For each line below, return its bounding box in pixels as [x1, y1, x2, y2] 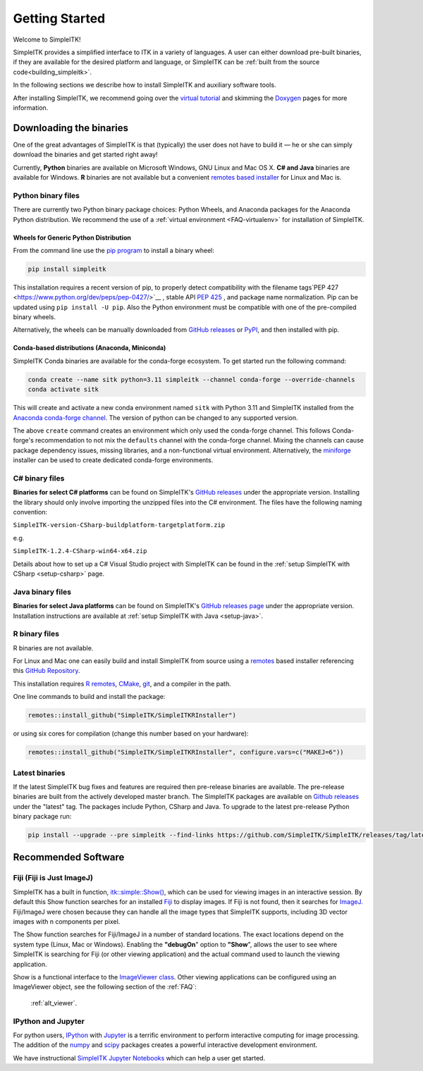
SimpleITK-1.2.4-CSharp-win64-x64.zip [13, 547, 147, 555]
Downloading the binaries [13, 122, 128, 134]
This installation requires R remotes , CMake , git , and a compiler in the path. [13, 679, 232, 688]
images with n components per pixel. [13, 917, 121, 926]
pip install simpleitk [27, 265, 106, 273]
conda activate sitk [27, 385, 99, 394]
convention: [13, 508, 48, 516]
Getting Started [13, 11, 106, 26]
